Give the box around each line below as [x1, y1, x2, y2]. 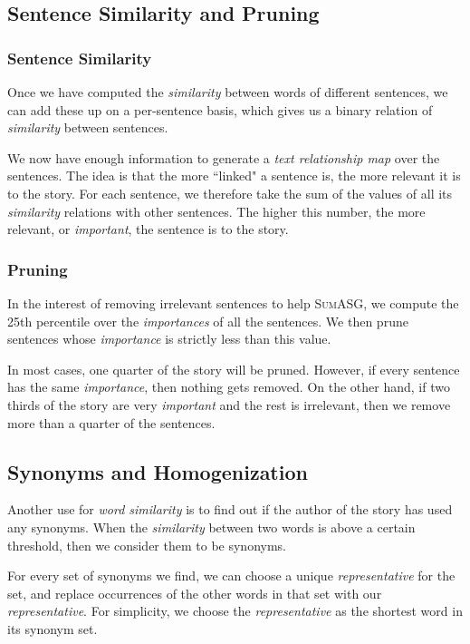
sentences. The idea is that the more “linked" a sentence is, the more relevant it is [7, 166, 461, 185]
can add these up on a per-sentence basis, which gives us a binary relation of [7, 100, 433, 119]
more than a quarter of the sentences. [7, 413, 216, 432]
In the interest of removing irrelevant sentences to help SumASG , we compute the [7, 293, 459, 312]
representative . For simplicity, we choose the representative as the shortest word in [7, 601, 463, 620]
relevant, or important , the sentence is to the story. [7, 220, 289, 239]
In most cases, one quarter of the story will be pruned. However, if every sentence [7, 359, 460, 378]
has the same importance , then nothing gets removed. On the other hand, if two [7, 377, 450, 396]
